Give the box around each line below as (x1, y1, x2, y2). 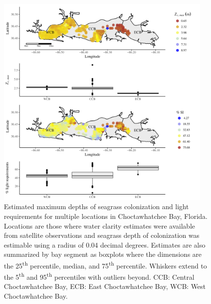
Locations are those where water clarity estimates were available (4, 220, 195, 231)
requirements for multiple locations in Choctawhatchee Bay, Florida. (4, 211, 208, 221)
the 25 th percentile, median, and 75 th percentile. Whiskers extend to (4, 259, 207, 270)
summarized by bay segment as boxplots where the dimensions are (4, 249, 202, 259)
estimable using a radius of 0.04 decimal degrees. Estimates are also (4, 239, 206, 250)
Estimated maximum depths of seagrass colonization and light (4, 201, 189, 212)
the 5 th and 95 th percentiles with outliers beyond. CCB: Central (4, 270, 194, 282)
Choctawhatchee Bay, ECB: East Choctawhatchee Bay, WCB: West (4, 281, 206, 291)
